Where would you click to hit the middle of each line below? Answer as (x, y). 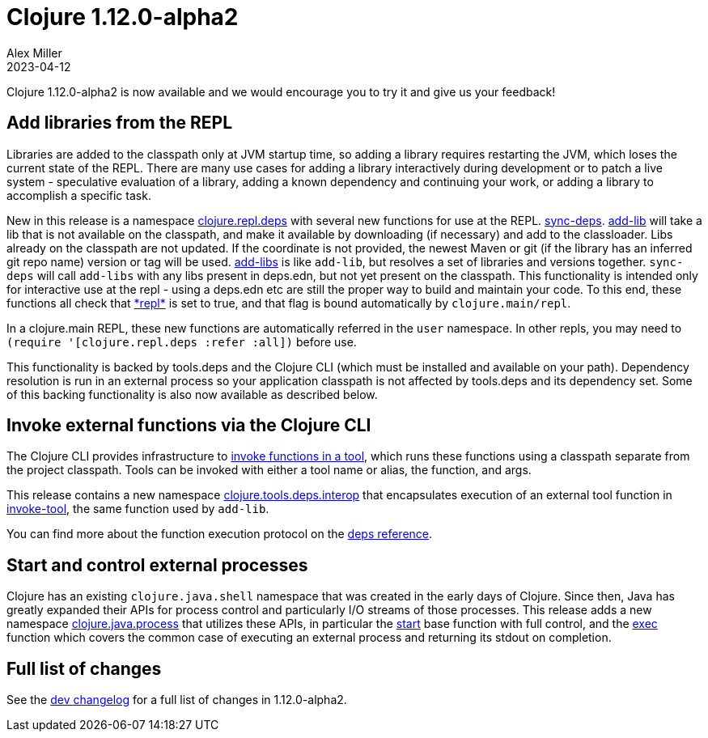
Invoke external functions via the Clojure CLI (189, 426)
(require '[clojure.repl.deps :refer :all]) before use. (182, 341)
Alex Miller (34, 53)
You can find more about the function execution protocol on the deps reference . (220, 534)
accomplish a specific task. (79, 195)
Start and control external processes (157, 565)
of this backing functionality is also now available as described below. (192, 394)
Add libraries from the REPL (120, 123)
